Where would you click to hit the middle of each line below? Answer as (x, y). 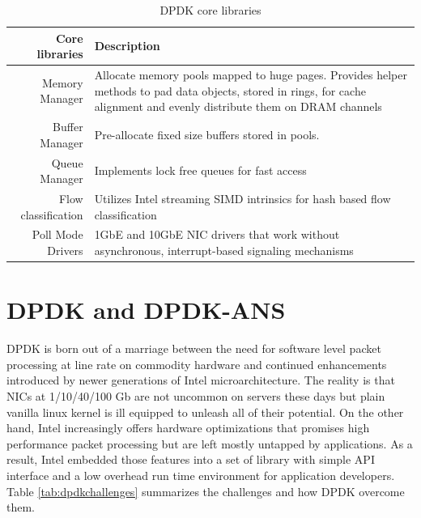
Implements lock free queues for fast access (200, 170)
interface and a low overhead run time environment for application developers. (201, 475)
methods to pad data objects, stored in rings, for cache (230, 90)
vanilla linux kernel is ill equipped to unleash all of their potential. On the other (205, 412)
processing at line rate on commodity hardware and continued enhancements (197, 364)
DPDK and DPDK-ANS (146, 310)
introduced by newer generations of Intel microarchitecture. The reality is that (201, 380)
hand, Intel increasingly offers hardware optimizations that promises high (188, 428)
